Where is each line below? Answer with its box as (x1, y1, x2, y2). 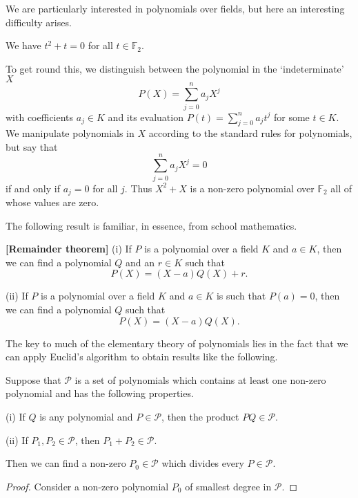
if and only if (6, 181, 60, 195)
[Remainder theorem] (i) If (6, 241, 132, 256)
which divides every (161, 456, 244, 470)
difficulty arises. (6, 15, 72, 29)
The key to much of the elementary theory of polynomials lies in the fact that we (6, 335, 348, 350)
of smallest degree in (185, 479, 272, 493)
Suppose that (6, 372, 61, 387)
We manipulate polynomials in (6, 126, 135, 140)
